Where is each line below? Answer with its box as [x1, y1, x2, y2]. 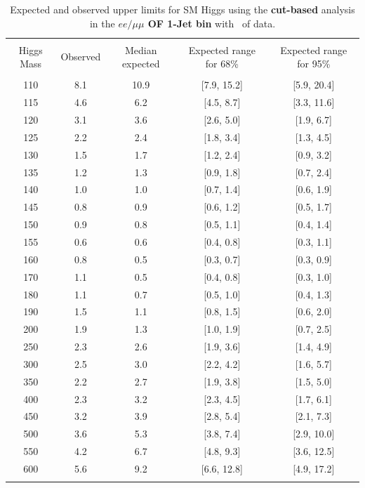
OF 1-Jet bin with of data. [147, 15, 276, 30]
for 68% [205, 56, 239, 71]
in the [89, 15, 115, 30]
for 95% [297, 56, 331, 71]
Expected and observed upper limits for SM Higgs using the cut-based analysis [10, 2, 355, 16]
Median [124, 42, 157, 57]
